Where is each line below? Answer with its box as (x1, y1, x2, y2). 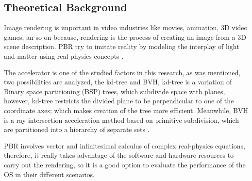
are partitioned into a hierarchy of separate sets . (4, 124, 150, 134)
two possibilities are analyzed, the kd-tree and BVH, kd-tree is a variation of (4, 77, 232, 87)
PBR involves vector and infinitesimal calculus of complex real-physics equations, (4, 140, 245, 150)
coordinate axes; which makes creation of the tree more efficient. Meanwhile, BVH (4, 105, 248, 115)
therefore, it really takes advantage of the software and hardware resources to (4, 150, 234, 160)
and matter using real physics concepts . (4, 50, 124, 61)
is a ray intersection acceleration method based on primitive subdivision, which (4, 115, 239, 125)
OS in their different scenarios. (4, 169, 95, 179)
